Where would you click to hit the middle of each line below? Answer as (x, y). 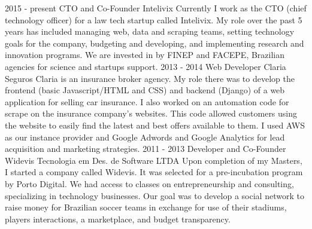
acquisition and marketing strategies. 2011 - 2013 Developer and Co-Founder (146, 149)
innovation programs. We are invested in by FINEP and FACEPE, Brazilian (145, 55)
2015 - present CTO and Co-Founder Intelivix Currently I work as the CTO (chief (156, 8)
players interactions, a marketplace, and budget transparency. (118, 219)
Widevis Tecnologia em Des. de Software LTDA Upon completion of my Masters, (154, 160)
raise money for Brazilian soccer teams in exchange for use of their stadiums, (146, 207)
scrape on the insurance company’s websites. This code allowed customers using (151, 113)
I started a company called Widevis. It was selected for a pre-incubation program (154, 172)
